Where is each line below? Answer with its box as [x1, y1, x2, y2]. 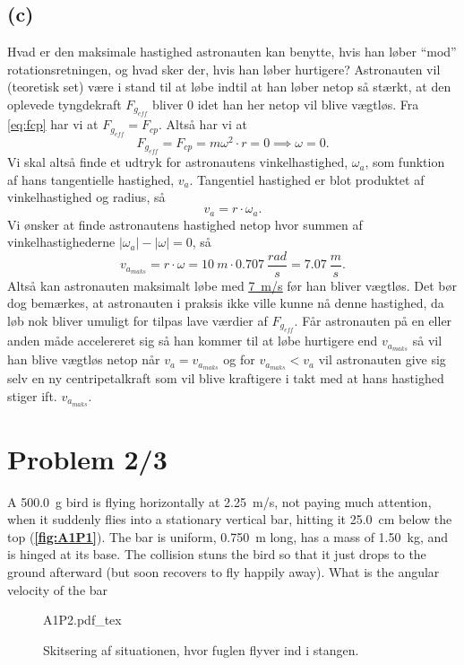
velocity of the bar [7, 580, 108, 599]
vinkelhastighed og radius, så [7, 188, 166, 206]
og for [223, 350, 255, 369]
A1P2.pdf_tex [43, 610, 122, 629]
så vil [412, 331, 443, 350]
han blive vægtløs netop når [7, 350, 160, 369]
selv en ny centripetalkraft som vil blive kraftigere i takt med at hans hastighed [7, 369, 444, 388]
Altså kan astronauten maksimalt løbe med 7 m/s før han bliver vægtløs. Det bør [7, 276, 458, 294]
